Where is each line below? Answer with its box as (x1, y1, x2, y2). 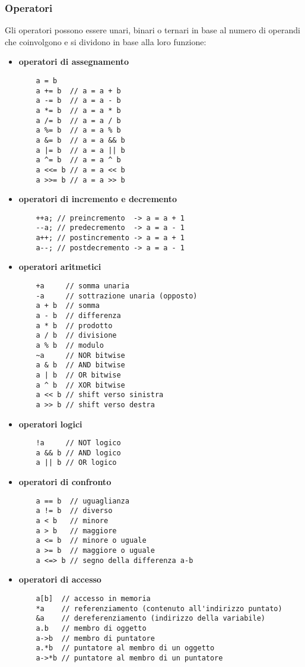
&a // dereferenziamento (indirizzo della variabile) (36, 614, 266, 623)
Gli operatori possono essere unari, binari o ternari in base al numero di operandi (5, 24, 300, 36)
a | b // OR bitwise (36, 370, 121, 379)
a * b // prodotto (36, 321, 113, 330)
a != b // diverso (36, 506, 113, 515)
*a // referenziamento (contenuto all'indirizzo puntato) (36, 604, 282, 613)
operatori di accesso (18, 573, 101, 586)
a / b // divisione (36, 331, 117, 340)
